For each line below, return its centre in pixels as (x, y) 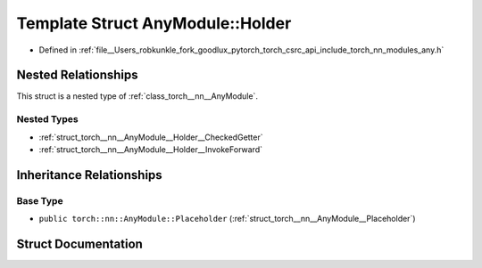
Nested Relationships (77, 75)
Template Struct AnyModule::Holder (154, 23)
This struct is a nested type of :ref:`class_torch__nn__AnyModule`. (137, 96)
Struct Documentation (79, 244)
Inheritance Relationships (89, 175)
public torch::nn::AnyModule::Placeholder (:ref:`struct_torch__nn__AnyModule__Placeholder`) (227, 219)
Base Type (40, 200)
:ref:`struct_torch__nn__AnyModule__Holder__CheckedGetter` (151, 137)
